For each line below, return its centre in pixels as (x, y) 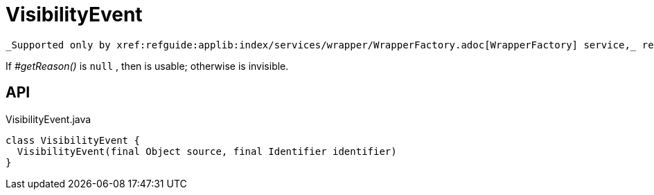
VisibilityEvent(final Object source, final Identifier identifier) (207, 151)
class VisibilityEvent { (73, 140)
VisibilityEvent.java (48, 119)
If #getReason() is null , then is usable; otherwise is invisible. (147, 66)
